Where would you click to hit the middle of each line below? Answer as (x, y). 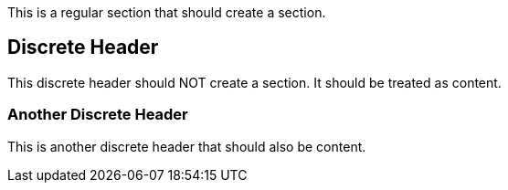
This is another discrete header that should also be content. (187, 146)
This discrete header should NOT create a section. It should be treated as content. (254, 82)
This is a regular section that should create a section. (167, 12)
